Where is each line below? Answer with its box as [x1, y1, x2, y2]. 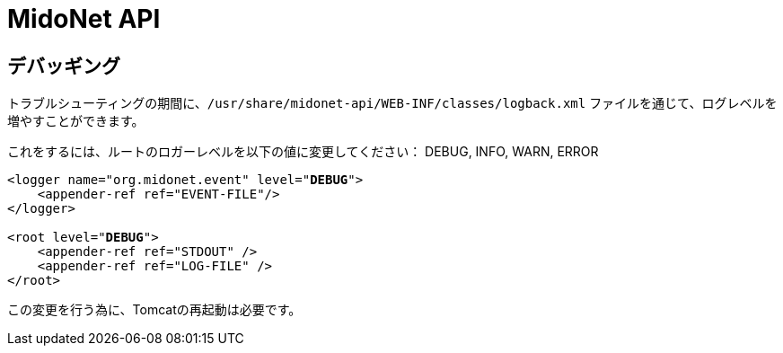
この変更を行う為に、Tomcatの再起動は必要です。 [7, 302, 302, 318]
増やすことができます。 [7, 113, 145, 129]
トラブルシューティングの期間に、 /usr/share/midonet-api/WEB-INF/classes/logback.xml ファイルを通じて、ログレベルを [7, 95, 778, 111]
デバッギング [7, 54, 120, 77]
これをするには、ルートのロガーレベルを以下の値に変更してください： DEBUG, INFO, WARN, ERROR [7, 144, 599, 160]
